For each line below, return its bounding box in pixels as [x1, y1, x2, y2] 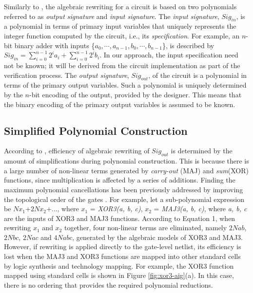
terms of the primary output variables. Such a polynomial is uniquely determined [4, 80, 247, 90]
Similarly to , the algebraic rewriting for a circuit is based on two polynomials [4, 1, 237, 11]
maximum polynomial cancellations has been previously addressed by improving [4, 184, 243, 194]
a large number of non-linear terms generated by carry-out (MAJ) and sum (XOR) [4, 165, 249, 175]
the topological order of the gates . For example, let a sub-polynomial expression [4, 194, 245, 204]
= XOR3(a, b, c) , [90, 203, 143, 214]
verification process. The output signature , [4, 70, 129, 80]
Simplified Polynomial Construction [4, 123, 188, 138]
